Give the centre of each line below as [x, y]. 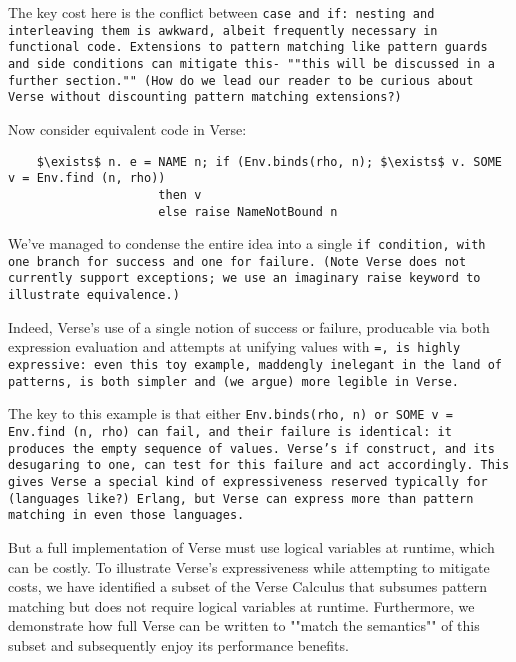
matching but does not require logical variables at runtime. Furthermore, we [241, 605]
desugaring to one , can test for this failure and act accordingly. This [259, 465]
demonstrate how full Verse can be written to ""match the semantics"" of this [244, 625]
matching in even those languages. [126, 515]
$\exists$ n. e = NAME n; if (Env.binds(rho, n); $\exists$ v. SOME [269, 161]
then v [180, 194]
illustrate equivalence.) [94, 295]
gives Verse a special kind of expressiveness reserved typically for [248, 481]
